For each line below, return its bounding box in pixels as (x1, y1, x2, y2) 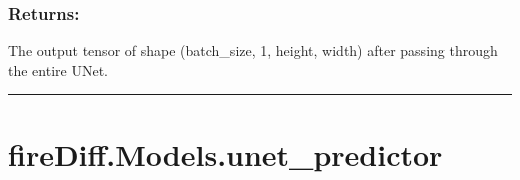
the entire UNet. (8, 59, 108, 80)
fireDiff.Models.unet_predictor (8, 133, 443, 174)
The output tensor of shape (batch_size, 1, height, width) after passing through (8, 40, 498, 61)
